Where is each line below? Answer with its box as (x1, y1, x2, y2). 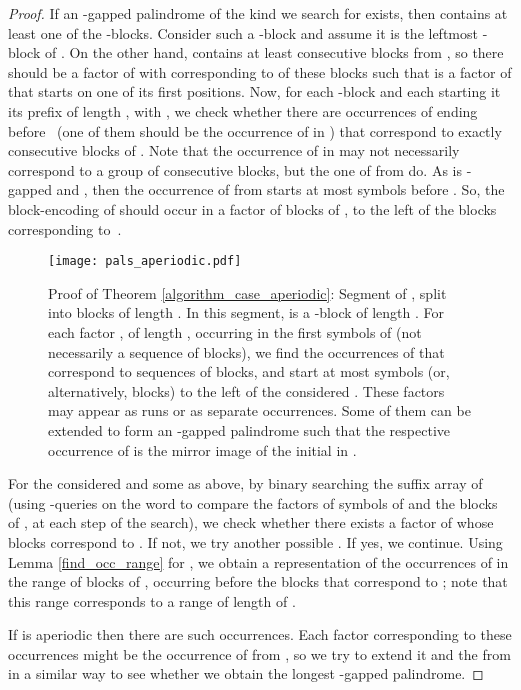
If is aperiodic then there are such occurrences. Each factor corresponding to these (8, 624, 512, 645)
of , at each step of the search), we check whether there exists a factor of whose (8, 512, 494, 533)
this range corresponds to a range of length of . (8, 590, 296, 611)
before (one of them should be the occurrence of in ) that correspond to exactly (8, 120, 502, 141)
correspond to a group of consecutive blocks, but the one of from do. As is (8, 159, 462, 180)
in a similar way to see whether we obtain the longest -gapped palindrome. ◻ (8, 663, 484, 684)
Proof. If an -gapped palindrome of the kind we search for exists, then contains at (8, 3, 508, 23)
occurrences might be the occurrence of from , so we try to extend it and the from (8, 643, 511, 664)
